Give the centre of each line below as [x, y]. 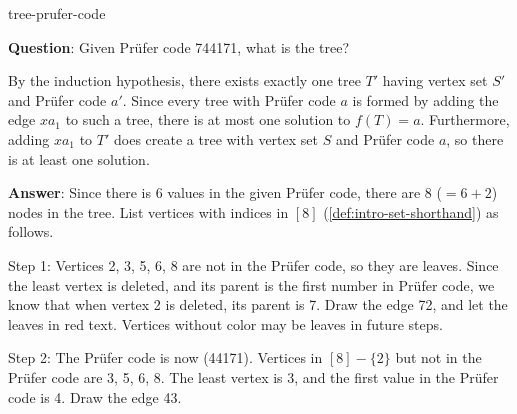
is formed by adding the [425, 99]
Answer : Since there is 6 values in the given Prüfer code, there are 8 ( [225, 192]
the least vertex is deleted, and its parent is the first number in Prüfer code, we [251, 284]
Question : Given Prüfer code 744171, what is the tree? [179, 46]
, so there [475, 138]
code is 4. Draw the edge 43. [95, 396]
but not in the [438, 357]
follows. [31, 231]
